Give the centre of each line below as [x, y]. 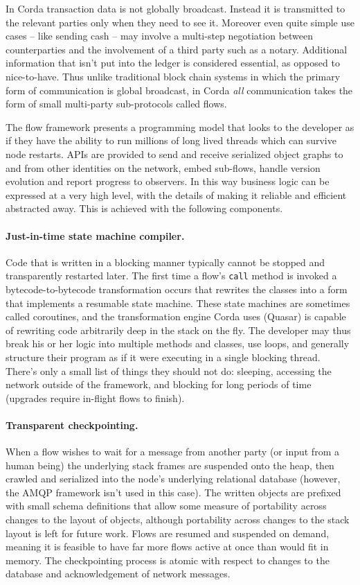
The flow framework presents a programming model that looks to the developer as [180, 126]
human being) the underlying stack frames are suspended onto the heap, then [170, 465]
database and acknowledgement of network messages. [118, 574]
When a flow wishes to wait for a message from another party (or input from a [172, 452]
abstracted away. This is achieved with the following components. [144, 208]
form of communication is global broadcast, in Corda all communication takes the [179, 90]
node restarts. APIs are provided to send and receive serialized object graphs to [174, 154]
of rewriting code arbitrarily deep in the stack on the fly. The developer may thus [178, 330]
